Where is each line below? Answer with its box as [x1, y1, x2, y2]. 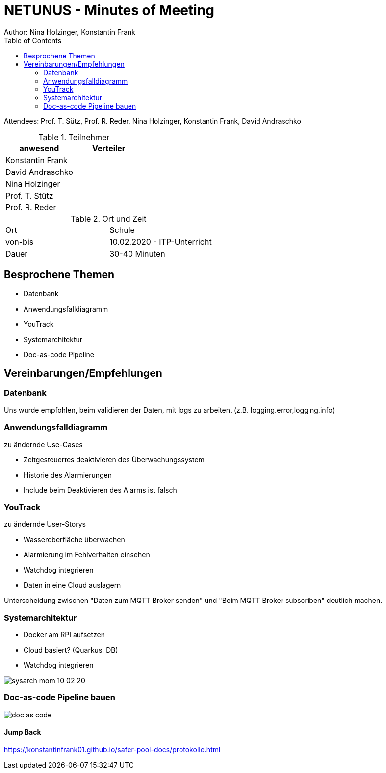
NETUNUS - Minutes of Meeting [4, 2, 214, 19]
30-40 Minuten [109, 248, 165, 258]
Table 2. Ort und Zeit [71, 213, 147, 224]
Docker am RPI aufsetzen [24, 630, 105, 639]
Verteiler [92, 143, 126, 153]
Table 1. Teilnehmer [38, 132, 110, 142]
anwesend [19, 143, 59, 153]
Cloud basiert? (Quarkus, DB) [24, 646, 118, 655]
